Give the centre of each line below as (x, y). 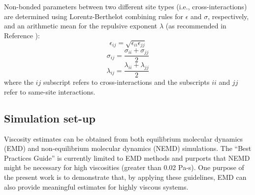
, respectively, (228, 16)
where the (19, 82)
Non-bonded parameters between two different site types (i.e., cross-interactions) (126, 6)
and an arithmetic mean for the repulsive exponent (81, 26)
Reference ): (22, 35)
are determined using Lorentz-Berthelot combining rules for (94, 16)
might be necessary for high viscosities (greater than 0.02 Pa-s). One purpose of (124, 167)
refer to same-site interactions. (50, 91)
